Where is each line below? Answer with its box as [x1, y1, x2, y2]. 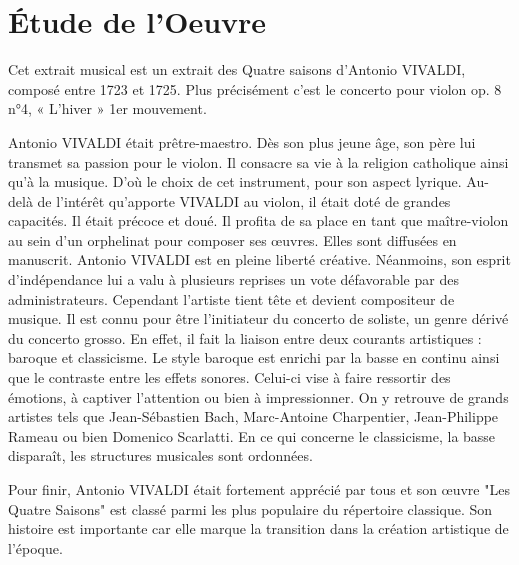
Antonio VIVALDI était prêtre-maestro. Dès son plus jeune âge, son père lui [8, 131, 476, 152]
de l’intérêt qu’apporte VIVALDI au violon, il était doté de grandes [37, 190, 451, 211]
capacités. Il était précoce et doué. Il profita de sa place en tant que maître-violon [8, 210, 509, 231]
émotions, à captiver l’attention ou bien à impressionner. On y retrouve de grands [8, 386, 509, 407]
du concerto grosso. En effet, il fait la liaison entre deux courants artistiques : [8, 327, 482, 348]
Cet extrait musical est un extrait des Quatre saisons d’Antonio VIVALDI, [8, 59, 466, 80]
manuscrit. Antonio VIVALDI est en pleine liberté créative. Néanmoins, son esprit [8, 249, 511, 270]
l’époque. [8, 537, 63, 558]
